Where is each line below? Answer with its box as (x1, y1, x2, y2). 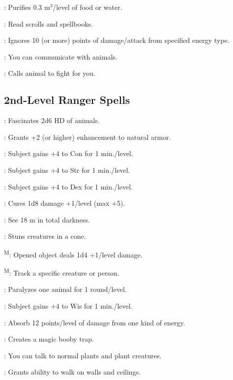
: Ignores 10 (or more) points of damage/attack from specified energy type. (4, 35, 230, 45)
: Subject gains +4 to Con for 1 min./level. (4, 148, 133, 158)
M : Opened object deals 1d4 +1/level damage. (4, 248, 143, 259)
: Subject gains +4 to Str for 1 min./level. (4, 164, 130, 175)
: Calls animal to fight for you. (4, 68, 96, 78)
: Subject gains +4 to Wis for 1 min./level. (4, 301, 133, 311)
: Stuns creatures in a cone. (4, 231, 86, 241)
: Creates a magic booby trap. (4, 334, 94, 344)
